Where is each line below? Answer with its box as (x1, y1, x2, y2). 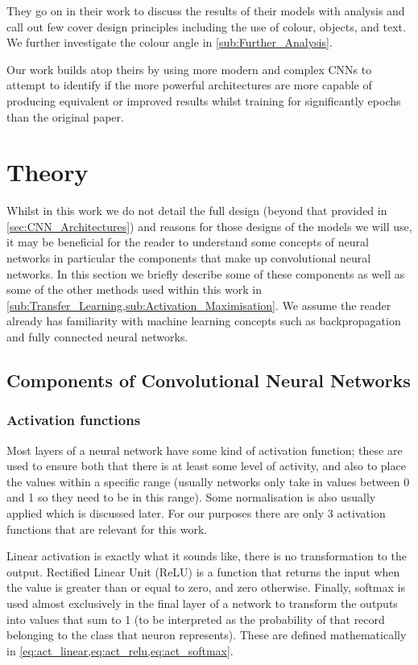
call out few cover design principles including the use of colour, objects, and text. (6, 18, 406, 35)
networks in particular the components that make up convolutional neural (6, 250, 371, 266)
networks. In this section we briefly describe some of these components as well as (6, 265, 405, 282)
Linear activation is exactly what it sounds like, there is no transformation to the (6, 547, 407, 564)
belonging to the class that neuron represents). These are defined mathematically (6, 626, 407, 643)
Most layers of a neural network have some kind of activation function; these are (6, 441, 403, 458)
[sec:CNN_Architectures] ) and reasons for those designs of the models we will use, (6, 217, 412, 234)
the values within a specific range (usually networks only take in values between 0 (6, 473, 410, 489)
